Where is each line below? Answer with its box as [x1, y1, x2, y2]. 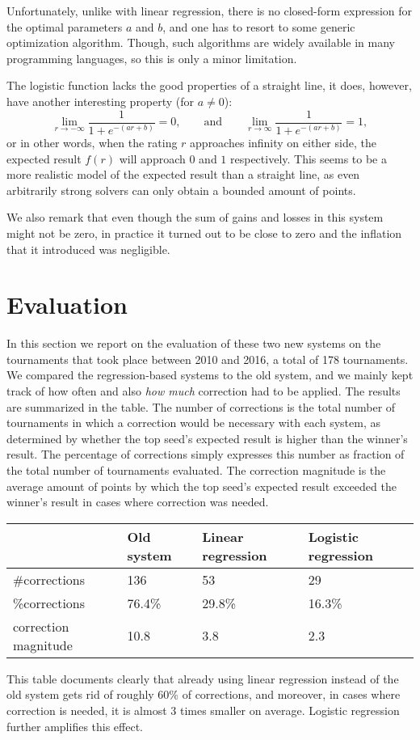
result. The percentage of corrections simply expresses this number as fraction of [6, 446, 405, 463]
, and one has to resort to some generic [162, 18, 355, 35]
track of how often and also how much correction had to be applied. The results [6, 383, 401, 400]
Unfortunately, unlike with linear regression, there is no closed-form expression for [6, 2, 413, 19]
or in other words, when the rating [6, 133, 178, 150]
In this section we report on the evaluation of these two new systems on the [6, 335, 381, 352]
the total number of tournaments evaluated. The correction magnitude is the [6, 462, 386, 478]
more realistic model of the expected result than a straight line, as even [6, 166, 360, 183]
